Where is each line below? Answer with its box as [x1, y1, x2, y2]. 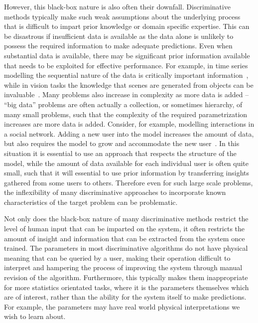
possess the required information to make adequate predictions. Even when [4, 40, 233, 51]
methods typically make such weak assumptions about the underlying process [4, 11, 241, 21]
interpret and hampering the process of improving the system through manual [4, 262, 243, 273]
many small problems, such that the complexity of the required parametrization [4, 109, 248, 119]
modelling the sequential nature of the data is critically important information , [4, 70, 249, 80]
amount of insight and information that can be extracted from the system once [4, 233, 245, 243]
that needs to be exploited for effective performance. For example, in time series [4, 60, 248, 70]
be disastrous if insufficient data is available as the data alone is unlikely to [4, 30, 234, 41]
